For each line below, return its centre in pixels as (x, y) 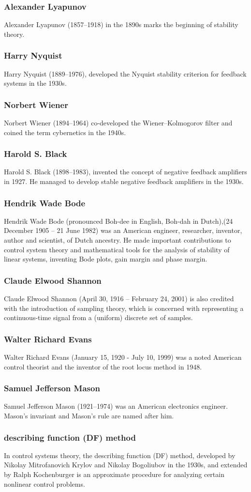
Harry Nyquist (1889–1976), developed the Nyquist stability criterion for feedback (125, 73)
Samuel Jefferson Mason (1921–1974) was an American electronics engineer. (116, 406)
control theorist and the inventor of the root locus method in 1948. (103, 366)
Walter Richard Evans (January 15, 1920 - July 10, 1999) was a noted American (123, 357)
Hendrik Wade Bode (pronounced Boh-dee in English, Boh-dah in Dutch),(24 (118, 221)
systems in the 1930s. (35, 83)
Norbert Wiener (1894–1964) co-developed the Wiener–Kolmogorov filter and (118, 123)
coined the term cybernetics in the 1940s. (65, 132)
